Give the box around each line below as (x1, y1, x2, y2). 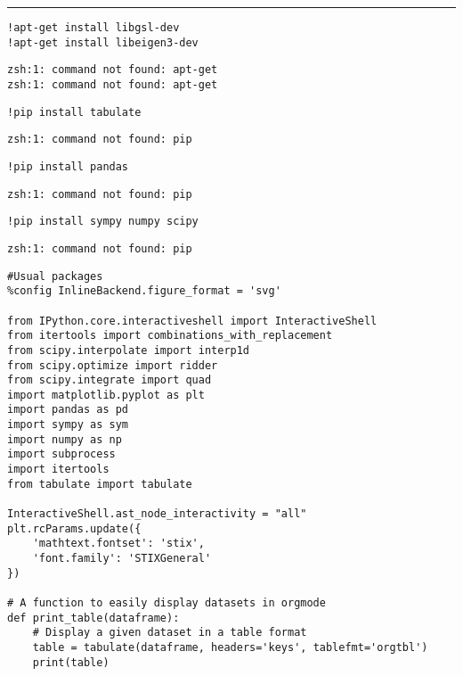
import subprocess (7, 448, 116, 461)
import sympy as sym (7, 418, 129, 432)
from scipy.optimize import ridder (7, 359, 218, 372)
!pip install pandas (7, 160, 129, 173)
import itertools (7, 463, 110, 476)
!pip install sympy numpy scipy (7, 215, 199, 228)
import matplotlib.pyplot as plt (7, 388, 205, 401)
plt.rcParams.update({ (7, 522, 142, 535)
